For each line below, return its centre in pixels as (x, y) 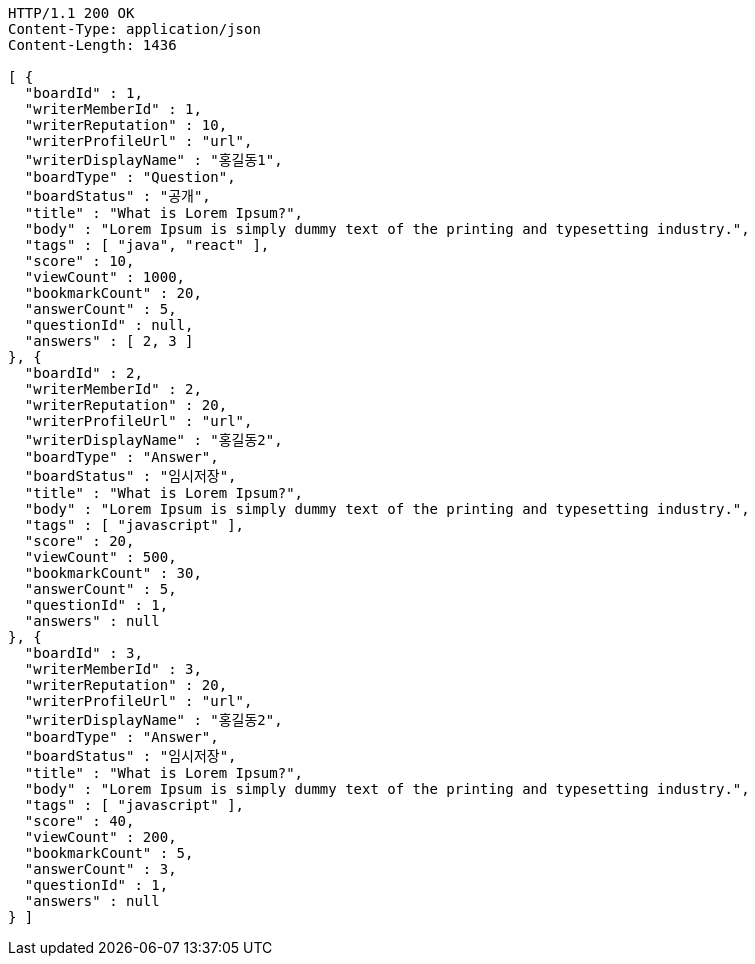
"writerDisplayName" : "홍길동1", (153, 160)
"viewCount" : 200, (100, 837)
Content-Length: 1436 (92, 45)
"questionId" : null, (109, 325)
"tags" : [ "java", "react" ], (147, 245)
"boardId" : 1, (83, 93)
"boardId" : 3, (83, 653)
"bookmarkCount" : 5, (109, 853)
